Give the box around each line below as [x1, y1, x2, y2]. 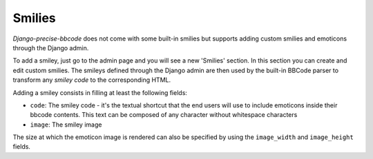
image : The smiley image [30, 120, 102, 129]
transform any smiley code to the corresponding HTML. [12, 76, 171, 84]
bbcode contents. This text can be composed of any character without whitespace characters [30, 111, 298, 119]
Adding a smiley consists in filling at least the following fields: [12, 88, 188, 96]
